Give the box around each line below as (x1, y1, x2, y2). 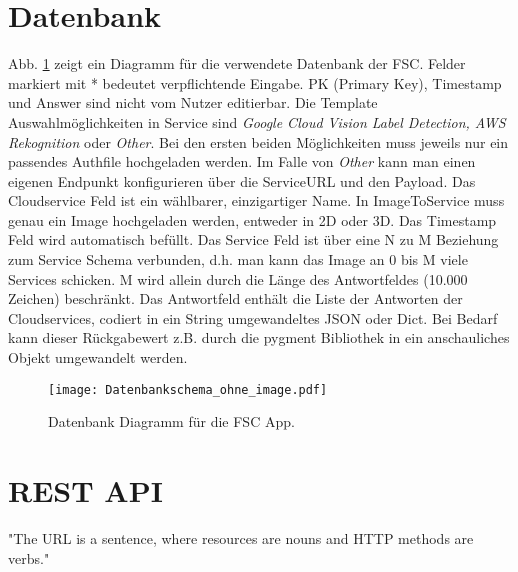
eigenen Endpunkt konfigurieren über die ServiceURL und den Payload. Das (8, 170, 476, 191)
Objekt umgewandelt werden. (8, 347, 188, 368)
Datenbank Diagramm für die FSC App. (48, 411, 295, 432)
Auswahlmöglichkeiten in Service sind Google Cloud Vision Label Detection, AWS (8, 111, 506, 132)
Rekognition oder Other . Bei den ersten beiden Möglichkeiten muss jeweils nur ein (8, 131, 509, 152)
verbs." (8, 547, 50, 568)
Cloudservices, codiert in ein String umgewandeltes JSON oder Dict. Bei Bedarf (8, 307, 498, 328)
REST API (8, 470, 163, 511)
